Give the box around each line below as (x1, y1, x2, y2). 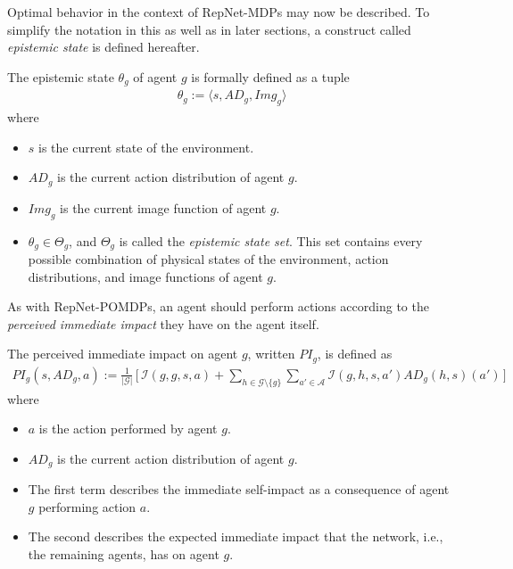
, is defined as (317, 344, 393, 363)
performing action (38, 497, 137, 515)
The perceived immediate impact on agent (7, 344, 238, 363)
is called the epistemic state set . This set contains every (119, 231, 423, 250)
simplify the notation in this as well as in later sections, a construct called (7, 20, 411, 38)
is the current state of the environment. (38, 137, 254, 156)
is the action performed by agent (38, 419, 218, 438)
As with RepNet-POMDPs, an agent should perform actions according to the (7, 297, 429, 316)
